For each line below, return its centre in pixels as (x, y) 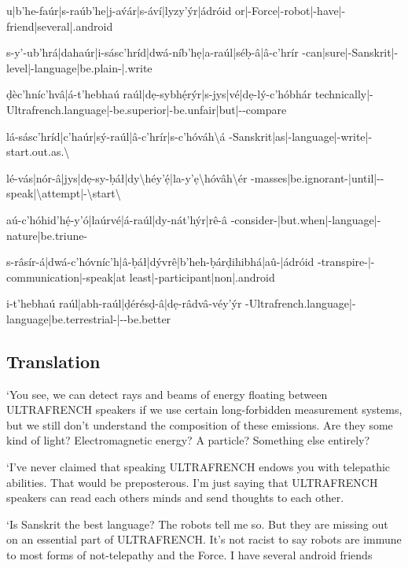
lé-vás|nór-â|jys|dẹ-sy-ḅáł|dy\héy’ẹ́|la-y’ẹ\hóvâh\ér (127, 177)
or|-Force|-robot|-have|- (290, 10)
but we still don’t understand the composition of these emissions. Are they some (200, 424)
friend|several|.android (60, 26)
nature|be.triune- (47, 235)
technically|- (344, 94)
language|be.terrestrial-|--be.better (89, 318)
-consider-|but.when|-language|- (306, 219)
